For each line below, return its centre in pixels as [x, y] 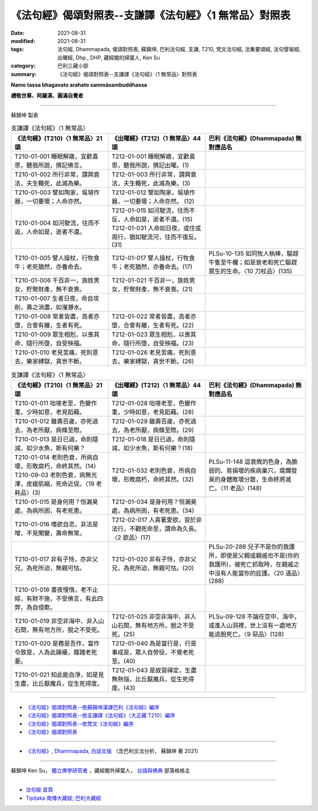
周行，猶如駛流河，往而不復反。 [156, 237]
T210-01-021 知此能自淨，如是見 [59, 674]
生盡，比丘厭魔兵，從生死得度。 [59, 683]
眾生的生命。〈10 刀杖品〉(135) [251, 271]
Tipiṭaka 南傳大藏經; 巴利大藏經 [63, 798]
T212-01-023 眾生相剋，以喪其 [154, 334]
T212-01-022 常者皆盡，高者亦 [154, 317]
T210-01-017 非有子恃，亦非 [53, 559]
